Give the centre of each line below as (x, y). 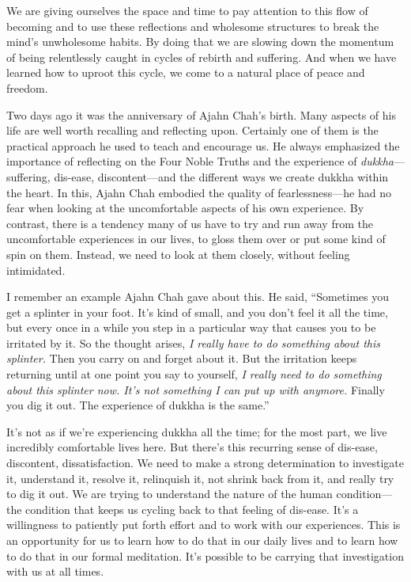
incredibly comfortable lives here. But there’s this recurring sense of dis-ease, (192, 447)
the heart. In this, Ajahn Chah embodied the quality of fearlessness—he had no (199, 192)
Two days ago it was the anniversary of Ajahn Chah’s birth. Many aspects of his (201, 114)
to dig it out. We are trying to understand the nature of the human (170, 494)
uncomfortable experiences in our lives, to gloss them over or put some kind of (196, 239)
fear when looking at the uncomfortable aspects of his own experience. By (185, 208)
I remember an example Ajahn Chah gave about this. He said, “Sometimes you (198, 297)
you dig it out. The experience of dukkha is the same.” (138, 405)
